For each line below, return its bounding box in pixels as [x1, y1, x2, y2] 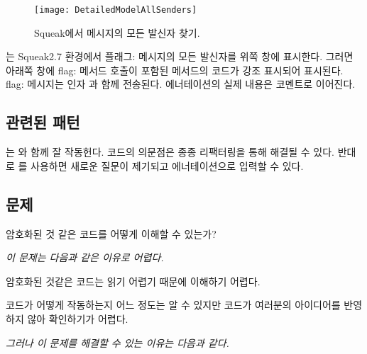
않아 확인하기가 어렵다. [27, 312, 128, 326]
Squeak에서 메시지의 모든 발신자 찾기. [34, 25, 200, 40]
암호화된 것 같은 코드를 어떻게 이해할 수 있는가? [6, 226, 217, 241]
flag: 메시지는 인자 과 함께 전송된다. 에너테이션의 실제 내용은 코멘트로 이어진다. [6, 76, 356, 91]
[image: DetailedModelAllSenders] [34, 5, 197, 15]
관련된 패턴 [6, 111, 80, 133]
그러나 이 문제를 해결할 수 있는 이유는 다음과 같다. [6, 335, 229, 350]
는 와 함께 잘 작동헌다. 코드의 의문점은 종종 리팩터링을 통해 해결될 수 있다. [6, 144, 335, 159]
